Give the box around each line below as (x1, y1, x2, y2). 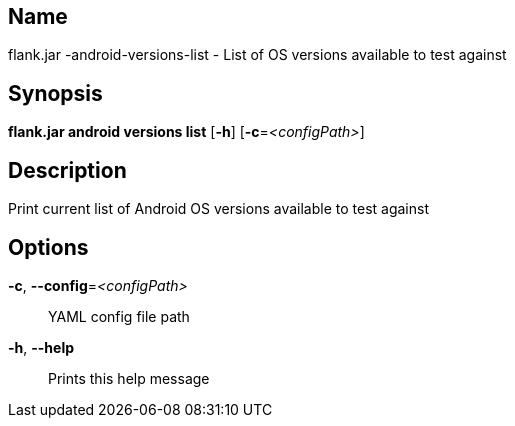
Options (8, 234, 89, 260)
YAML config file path (48, 307, 190, 325)
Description (8, 157, 127, 183)
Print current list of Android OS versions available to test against (8, 200, 429, 218)
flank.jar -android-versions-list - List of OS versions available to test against (8, 46, 507, 64)
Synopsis (8, 80, 103, 106)
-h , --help (8, 338, 75, 356)
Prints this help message (48, 369, 210, 387)
